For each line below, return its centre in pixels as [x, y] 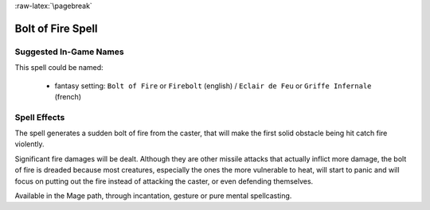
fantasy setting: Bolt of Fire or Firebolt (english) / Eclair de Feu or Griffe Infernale [213, 86]
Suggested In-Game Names [69, 52]
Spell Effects [40, 117]
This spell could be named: [59, 68]
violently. [29, 144]
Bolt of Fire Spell [57, 28]
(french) [68, 96]
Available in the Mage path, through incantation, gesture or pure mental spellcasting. [153, 196]
